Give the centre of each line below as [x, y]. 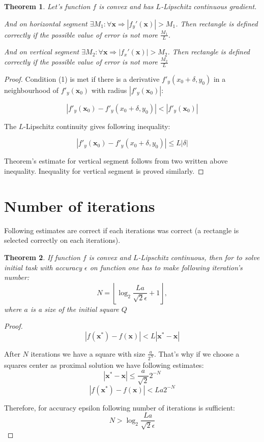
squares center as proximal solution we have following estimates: [104, 365]
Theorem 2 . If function [42, 257]
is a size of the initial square [75, 309]
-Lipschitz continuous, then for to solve [199, 257]
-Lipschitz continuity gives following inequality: [97, 126]
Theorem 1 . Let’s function [47, 6]
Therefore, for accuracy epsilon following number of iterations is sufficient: [120, 407]
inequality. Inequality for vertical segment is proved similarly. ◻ [104, 171]
